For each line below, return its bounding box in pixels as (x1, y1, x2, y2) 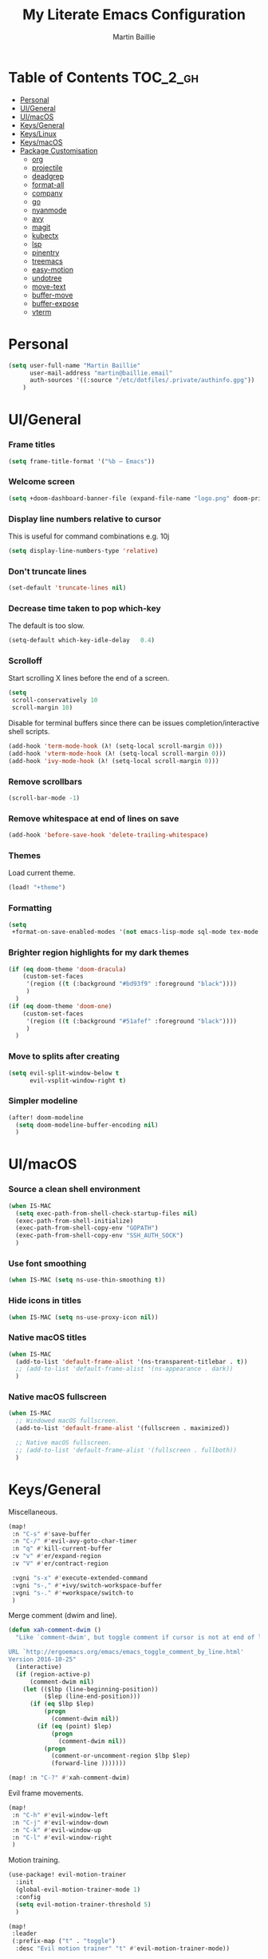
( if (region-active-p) (15, 1670, 91, 1679)
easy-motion (31, 264, 74, 274)
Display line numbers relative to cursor (8, 513, 162, 524)
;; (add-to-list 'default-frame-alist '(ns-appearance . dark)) (15, 1365, 234, 1373)
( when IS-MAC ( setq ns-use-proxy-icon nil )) (8, 1313, 159, 1321)
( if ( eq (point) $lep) (37, 1722, 112, 1731)
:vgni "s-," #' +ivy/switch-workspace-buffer (11, 1581, 162, 1589)
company (31, 188, 63, 197)
